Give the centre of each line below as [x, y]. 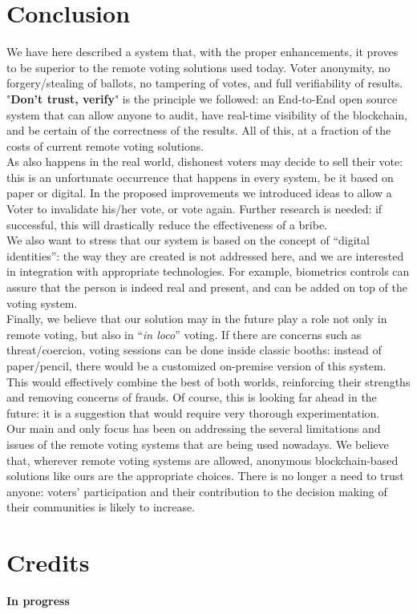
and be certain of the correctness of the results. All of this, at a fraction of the [199, 130]
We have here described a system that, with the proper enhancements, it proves [202, 52]
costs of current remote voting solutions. [105, 145]
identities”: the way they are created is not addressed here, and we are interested [205, 255]
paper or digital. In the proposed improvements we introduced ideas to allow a [199, 193]
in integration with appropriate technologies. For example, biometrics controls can [208, 271]
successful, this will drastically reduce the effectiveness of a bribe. [167, 224]
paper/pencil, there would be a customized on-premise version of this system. [196, 366]
